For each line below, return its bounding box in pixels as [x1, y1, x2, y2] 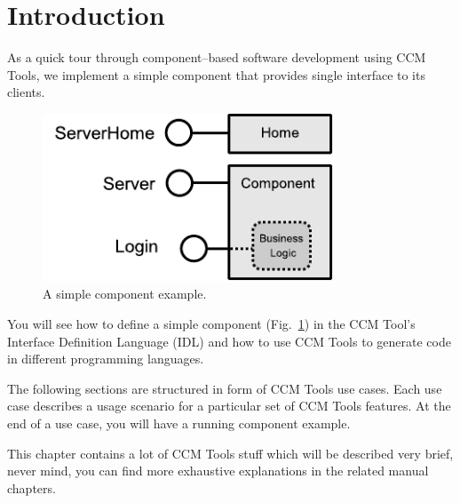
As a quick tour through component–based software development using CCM [7, 48, 426, 67]
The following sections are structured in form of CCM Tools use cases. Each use [7, 379, 442, 397]
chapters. [7, 478, 56, 497]
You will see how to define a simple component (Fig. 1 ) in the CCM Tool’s [7, 315, 416, 333]
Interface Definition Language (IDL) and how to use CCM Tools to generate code [7, 331, 451, 350]
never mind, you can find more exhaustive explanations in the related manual [7, 461, 429, 480]
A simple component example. [43, 284, 207, 303]
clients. [7, 83, 45, 101]
